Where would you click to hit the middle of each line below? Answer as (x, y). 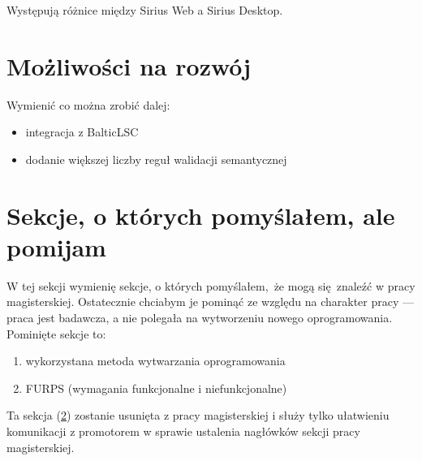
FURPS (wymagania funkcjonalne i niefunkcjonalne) (156, 388)
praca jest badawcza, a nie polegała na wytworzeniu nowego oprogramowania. (200, 317)
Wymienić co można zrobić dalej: (88, 104)
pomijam (56, 246)
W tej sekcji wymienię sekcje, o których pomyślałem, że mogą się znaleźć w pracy (211, 285)
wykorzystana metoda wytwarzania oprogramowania (155, 361)
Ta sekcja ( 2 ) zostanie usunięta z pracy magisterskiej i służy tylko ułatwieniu (198, 415)
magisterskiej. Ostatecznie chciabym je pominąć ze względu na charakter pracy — (210, 302)
